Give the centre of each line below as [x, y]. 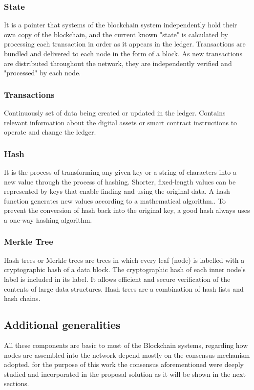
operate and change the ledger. [50, 132]
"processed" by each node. [42, 73]
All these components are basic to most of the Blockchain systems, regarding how [126, 345]
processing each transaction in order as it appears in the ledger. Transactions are [125, 44]
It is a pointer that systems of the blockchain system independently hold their [121, 25]
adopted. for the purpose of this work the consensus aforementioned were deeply [124, 364]
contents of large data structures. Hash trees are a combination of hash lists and [124, 288]
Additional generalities [62, 325]
